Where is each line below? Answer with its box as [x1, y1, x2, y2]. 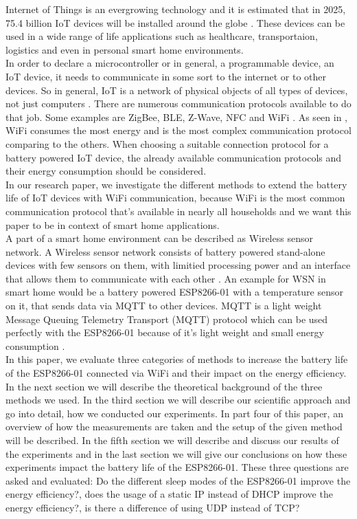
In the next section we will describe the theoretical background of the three [5, 379, 323, 393]
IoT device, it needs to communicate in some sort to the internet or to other [5, 69, 326, 83]
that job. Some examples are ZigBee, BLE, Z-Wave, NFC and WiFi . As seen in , [5, 109, 348, 124]
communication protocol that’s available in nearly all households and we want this [5, 203, 352, 218]
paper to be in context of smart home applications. [5, 217, 220, 232]
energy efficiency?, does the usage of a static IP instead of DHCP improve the [5, 487, 333, 501]
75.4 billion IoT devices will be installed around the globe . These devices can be [5, 15, 345, 30]
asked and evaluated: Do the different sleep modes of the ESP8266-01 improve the [5, 473, 351, 487]
